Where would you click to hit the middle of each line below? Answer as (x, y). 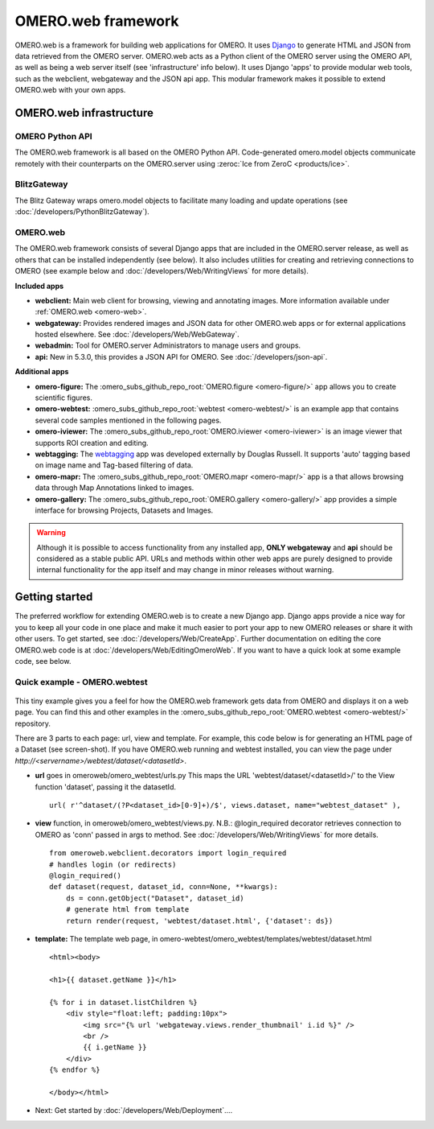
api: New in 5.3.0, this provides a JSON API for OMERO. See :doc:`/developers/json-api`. (181, 356)
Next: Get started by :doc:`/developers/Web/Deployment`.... (134, 1110)
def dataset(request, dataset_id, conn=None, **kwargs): (164, 887)
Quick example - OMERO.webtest (81, 682)
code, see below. (43, 661)
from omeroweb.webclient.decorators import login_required (168, 853)
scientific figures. (63, 398)
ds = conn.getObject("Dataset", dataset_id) (155, 898)
